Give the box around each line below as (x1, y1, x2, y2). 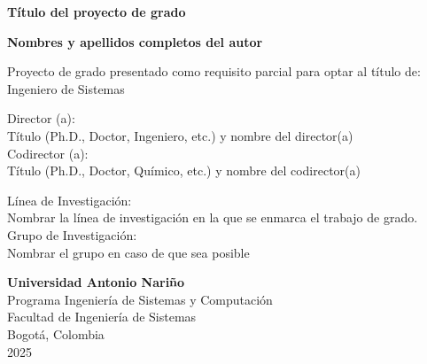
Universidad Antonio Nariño (7, 273, 185, 291)
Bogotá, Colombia (7, 324, 105, 343)
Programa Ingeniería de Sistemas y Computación (7, 290, 273, 308)
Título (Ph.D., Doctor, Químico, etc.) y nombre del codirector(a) (7, 161, 361, 180)
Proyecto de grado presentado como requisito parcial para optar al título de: (7, 62, 421, 81)
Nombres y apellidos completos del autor (7, 32, 263, 50)
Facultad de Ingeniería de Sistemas (7, 307, 197, 326)
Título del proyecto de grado (7, 3, 186, 20)
